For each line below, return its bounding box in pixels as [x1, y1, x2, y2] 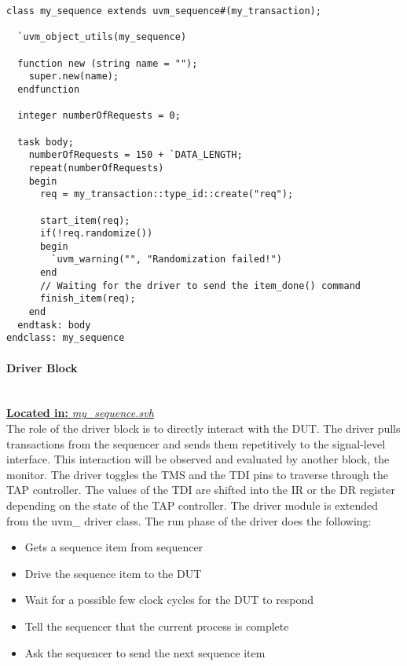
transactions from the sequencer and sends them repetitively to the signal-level [6, 435, 386, 452]
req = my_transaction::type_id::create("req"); [39, 188, 294, 200]
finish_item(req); [39, 293, 136, 305]
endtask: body [17, 319, 91, 331]
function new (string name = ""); [17, 57, 198, 69]
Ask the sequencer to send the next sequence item [24, 644, 266, 661]
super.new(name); [28, 71, 119, 82]
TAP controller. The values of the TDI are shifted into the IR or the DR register [6, 481, 395, 498]
